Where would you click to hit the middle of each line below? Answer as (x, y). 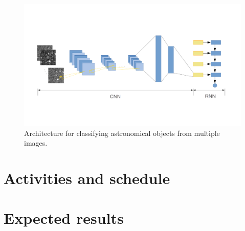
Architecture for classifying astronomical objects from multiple (122, 133)
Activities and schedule (87, 178)
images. (36, 143)
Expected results (64, 218)
